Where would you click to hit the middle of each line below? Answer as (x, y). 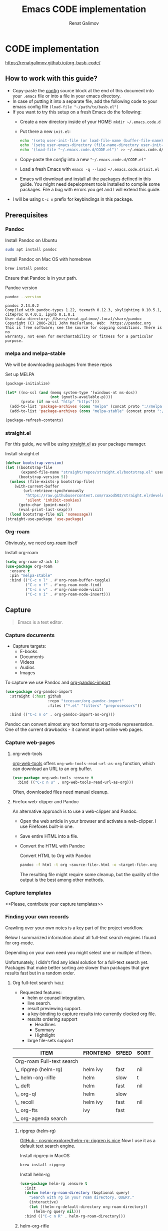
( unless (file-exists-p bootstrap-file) (52, 481)
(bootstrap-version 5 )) (43, 477)
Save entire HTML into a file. (49, 836)
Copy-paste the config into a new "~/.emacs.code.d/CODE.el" (83, 160)
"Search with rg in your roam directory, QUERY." (82, 1198)
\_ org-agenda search (41, 1118)
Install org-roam (22, 552)
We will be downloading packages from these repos (59, 364)
